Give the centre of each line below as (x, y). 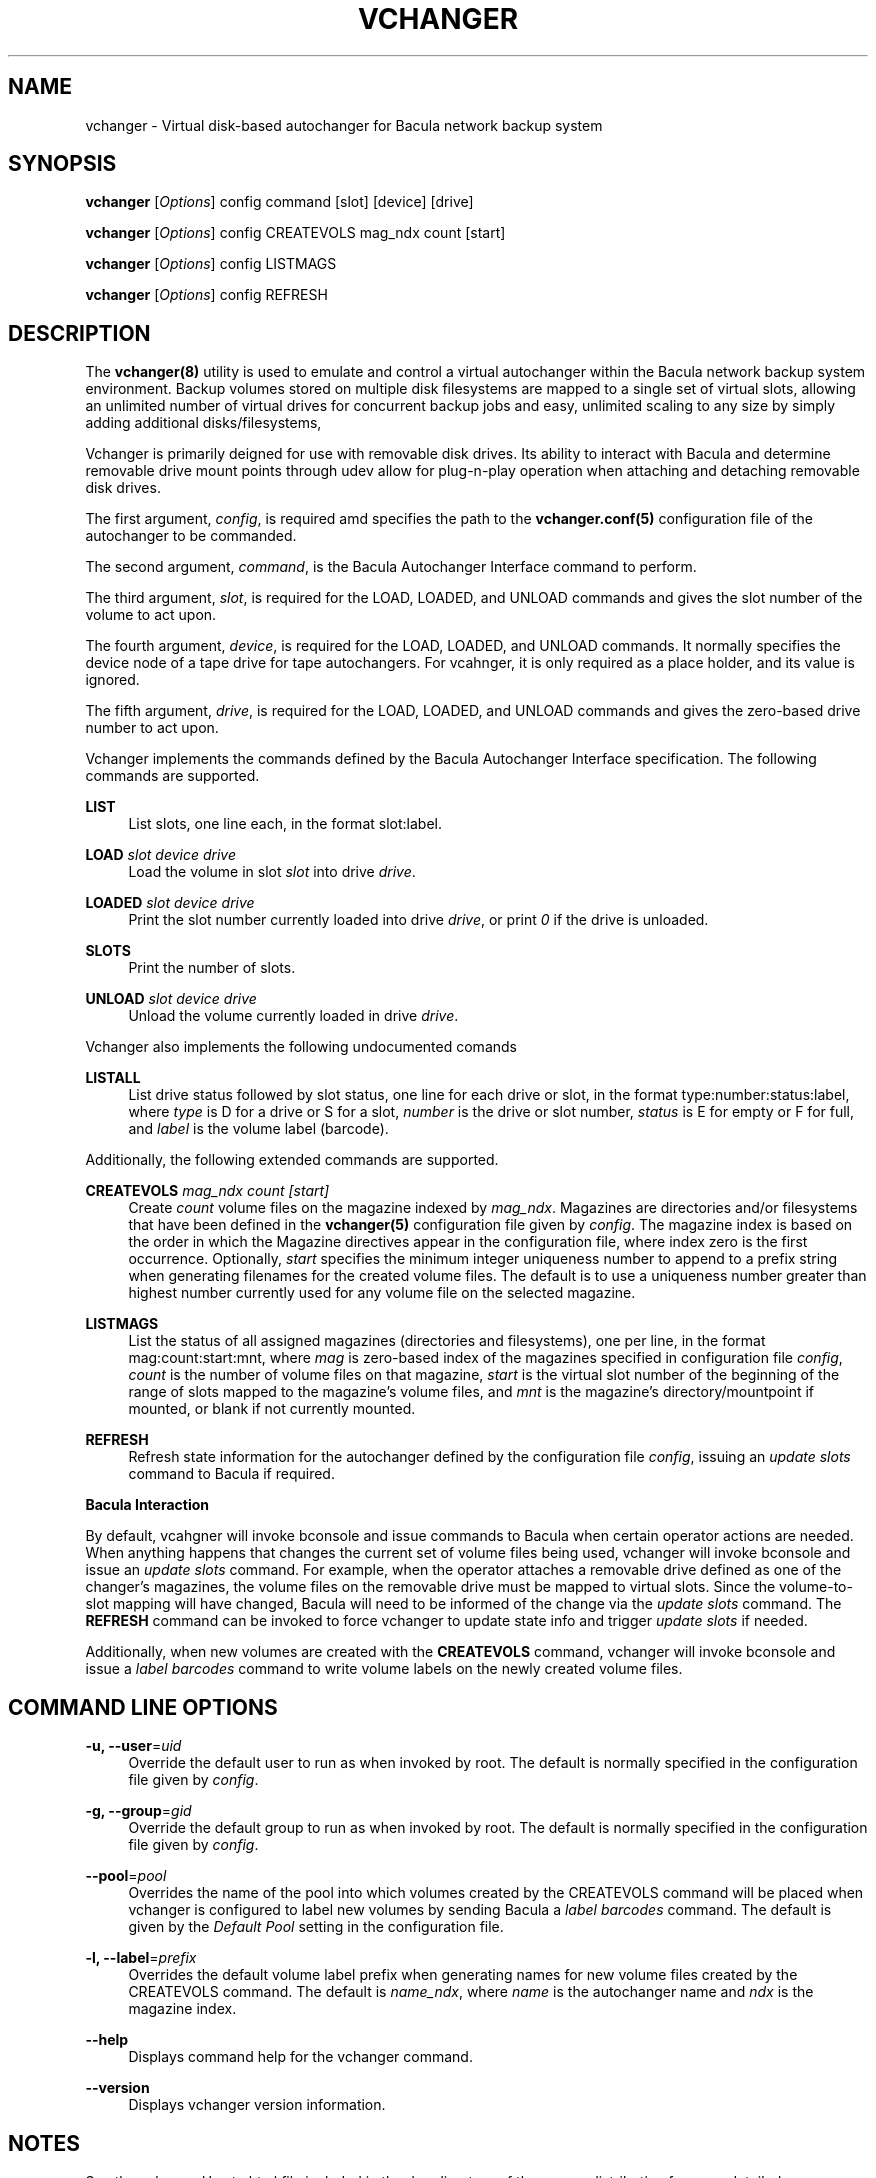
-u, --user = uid (133, 1746)
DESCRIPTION (79, 333)
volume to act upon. (151, 615)
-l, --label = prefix (141, 1958)
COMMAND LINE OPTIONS (143, 1707)
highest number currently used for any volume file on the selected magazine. (382, 1293)
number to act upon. (152, 728)
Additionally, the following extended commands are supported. (292, 1160)
